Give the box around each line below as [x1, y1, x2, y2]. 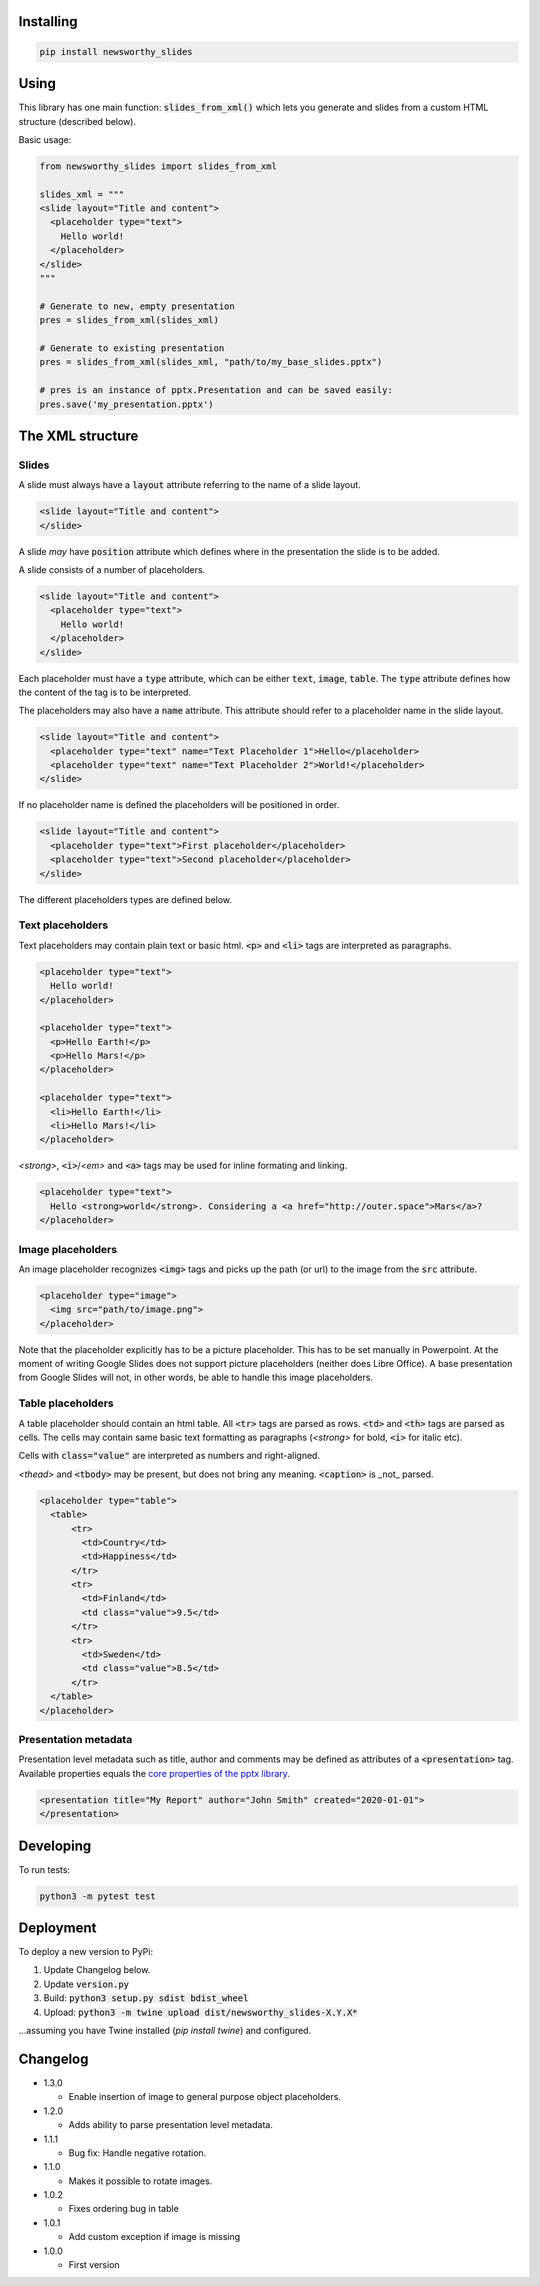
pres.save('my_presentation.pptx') [39, 398, 214, 410]
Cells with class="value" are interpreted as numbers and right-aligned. [18, 1450, 320, 1462]
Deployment [18, 1919, 97, 1936]
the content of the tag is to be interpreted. [18, 686, 192, 698]
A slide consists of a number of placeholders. [18, 564, 206, 576]
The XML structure [18, 427, 139, 444]
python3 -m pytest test [39, 1890, 157, 1902]
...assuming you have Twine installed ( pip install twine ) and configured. [18, 2025, 312, 2037]
